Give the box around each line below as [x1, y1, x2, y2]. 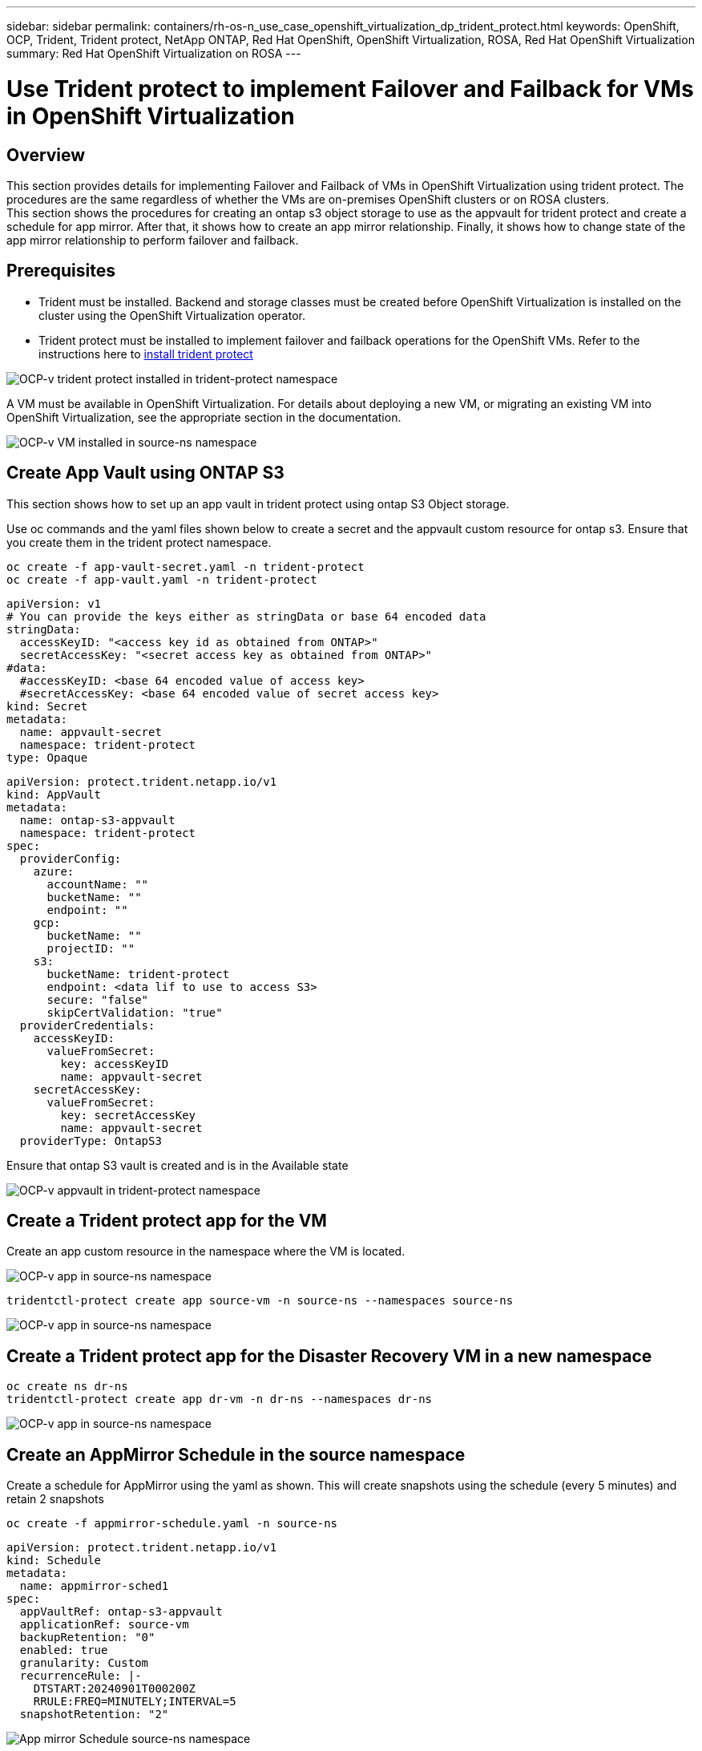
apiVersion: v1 [6, 596, 102, 610]
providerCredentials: [19, 1018, 155, 1032]
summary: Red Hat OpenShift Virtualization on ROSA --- [6, 47, 301, 60]
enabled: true [19, 1644, 108, 1657]
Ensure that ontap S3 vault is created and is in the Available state [6, 1158, 349, 1172]
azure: [33, 864, 75, 878]
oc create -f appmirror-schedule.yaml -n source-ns [6, 1517, 338, 1531]
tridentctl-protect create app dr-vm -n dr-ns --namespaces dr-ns [6, 1393, 433, 1406]
